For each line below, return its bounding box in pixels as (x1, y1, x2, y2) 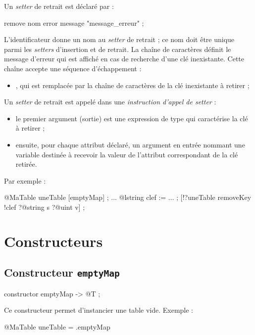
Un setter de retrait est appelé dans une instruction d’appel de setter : (4, 96, 216, 107)
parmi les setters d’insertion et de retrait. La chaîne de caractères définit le (4, 44, 231, 54)
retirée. (15, 159, 37, 169)
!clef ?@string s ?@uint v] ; (4, 201, 85, 212)
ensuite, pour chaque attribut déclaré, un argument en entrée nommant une (15, 139, 245, 149)
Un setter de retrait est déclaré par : (4, 1, 114, 11)
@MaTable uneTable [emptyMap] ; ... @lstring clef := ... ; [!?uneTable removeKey (4, 192, 252, 202)
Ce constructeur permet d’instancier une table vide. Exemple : (4, 305, 194, 315)
